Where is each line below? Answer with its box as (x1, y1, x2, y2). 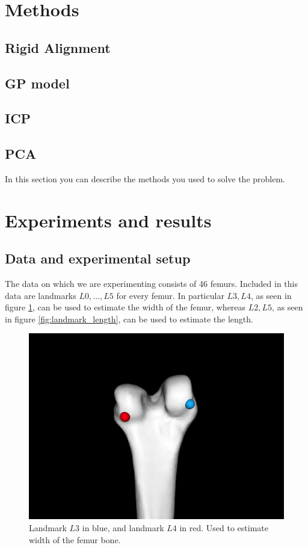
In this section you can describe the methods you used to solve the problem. (5, 172, 286, 185)
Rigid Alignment (5, 38, 111, 57)
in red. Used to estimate (179, 521, 268, 534)
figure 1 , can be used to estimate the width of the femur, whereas (5, 301, 246, 313)
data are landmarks (5, 289, 76, 301)
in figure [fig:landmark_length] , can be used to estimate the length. (5, 312, 253, 325)
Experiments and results (5, 208, 212, 232)
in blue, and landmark (82, 521, 164, 534)
